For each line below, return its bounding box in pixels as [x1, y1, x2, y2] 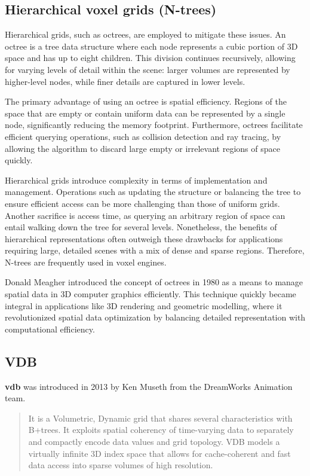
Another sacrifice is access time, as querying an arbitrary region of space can [5, 209, 286, 221]
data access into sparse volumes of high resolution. [28, 459, 213, 471]
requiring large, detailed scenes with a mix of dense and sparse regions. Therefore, [5, 244, 305, 257]
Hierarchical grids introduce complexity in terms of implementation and [5, 173, 268, 186]
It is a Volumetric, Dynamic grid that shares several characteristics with [28, 411, 293, 424]
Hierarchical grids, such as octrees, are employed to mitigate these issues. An [5, 28, 286, 41]
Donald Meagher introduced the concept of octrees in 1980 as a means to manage [5, 276, 303, 288]
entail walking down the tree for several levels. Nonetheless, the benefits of [5, 221, 277, 233]
